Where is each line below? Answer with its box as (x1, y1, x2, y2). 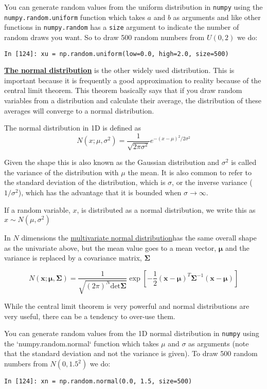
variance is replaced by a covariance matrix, (4, 252, 142, 263)
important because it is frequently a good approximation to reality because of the (4, 75, 261, 85)
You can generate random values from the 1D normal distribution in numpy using (4, 328, 259, 339)
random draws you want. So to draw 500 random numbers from (4, 31, 205, 42)
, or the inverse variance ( (172, 177, 253, 188)
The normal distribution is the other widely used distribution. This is (4, 65, 235, 76)
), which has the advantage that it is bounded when (18, 187, 182, 198)
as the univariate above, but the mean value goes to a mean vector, (4, 242, 217, 253)
